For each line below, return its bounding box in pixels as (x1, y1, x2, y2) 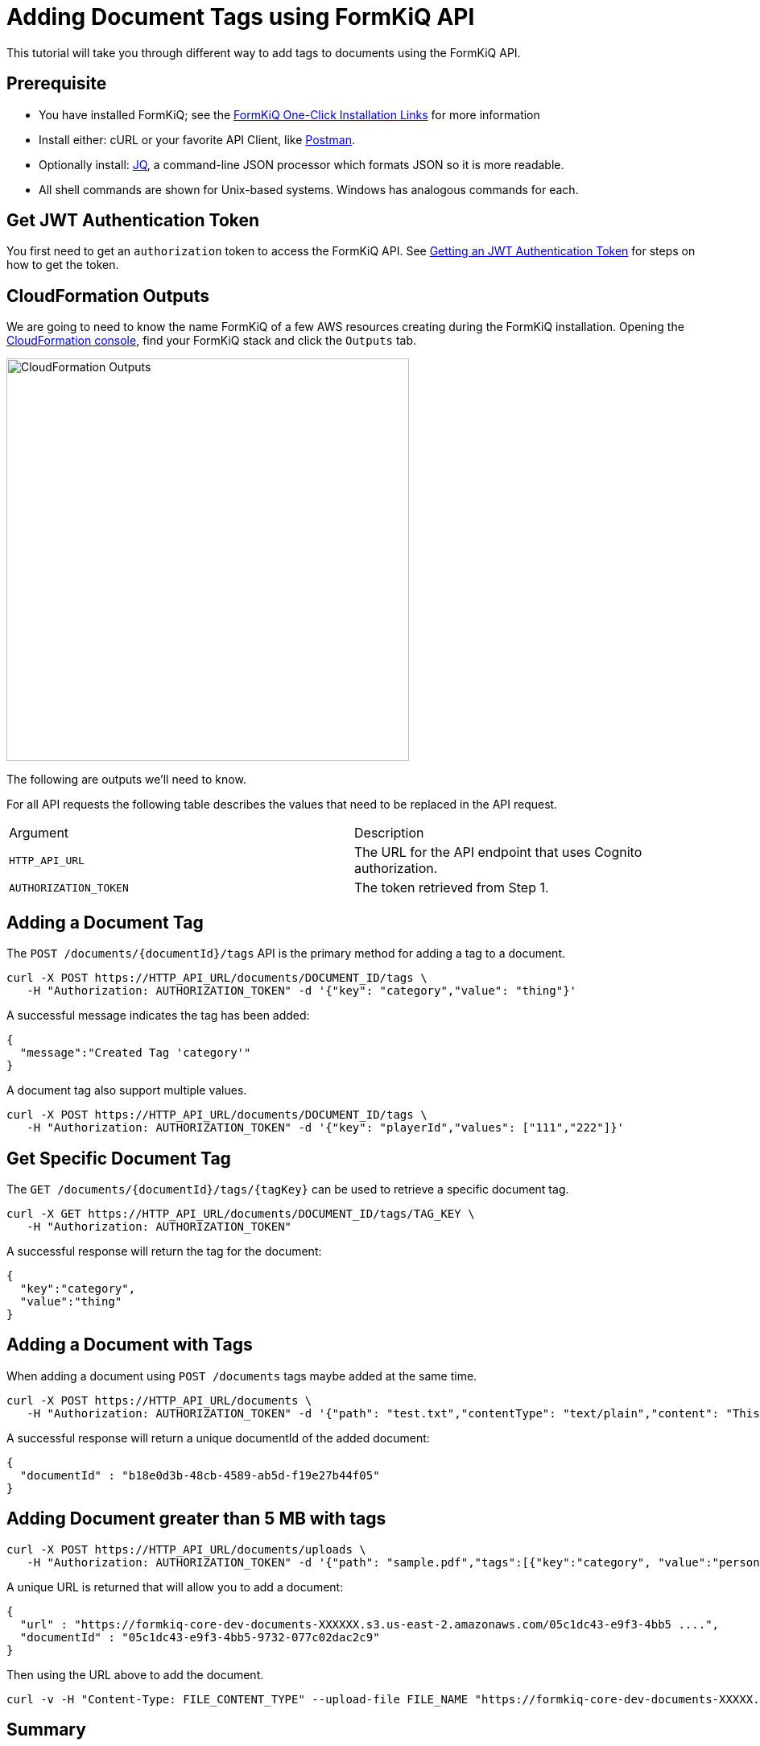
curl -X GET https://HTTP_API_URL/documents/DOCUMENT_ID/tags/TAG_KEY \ (6, 1206, 475, 1220)
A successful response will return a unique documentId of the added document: (6, 1430, 430, 1445)
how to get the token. (6, 258, 119, 272)
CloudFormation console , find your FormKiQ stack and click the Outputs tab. (6, 333, 417, 348)
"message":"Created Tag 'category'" (19, 1046, 251, 1060)
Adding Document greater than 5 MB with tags (6, 1508, 386, 1529)
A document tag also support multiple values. (6, 1083, 247, 1098)
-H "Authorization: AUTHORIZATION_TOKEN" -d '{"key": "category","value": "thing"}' (27, 984, 577, 998)
